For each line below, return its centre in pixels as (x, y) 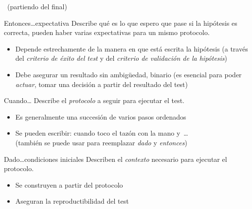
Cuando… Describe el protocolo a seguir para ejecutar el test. (94, 100)
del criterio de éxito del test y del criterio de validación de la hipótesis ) (121, 58)
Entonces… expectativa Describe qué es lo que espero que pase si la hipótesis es (121, 23)
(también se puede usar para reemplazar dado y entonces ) (101, 142)
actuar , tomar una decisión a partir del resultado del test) (102, 84)
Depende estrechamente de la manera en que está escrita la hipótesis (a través (132, 48)
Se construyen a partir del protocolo (69, 184)
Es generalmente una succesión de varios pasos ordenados (101, 116)
